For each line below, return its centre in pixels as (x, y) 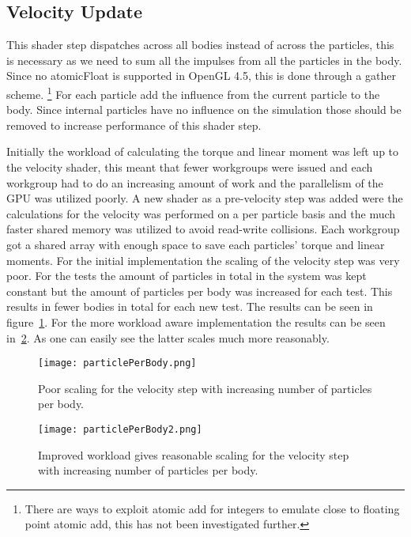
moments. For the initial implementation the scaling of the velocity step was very (203, 260)
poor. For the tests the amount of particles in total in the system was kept (187, 276)
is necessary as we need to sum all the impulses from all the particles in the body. (204, 60)
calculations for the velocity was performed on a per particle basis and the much (201, 213)
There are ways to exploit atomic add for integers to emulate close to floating (212, 508)
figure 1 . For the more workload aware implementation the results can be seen (196, 321)
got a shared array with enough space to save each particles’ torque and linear (196, 244)
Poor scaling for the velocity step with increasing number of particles (205, 388)
